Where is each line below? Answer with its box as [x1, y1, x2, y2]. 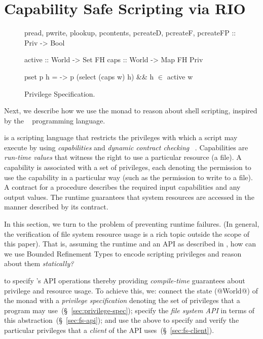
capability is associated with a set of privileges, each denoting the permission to [4, 162, 251, 173]
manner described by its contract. [4, 201, 108, 212]
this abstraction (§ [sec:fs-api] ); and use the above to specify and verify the [4, 315, 239, 325]
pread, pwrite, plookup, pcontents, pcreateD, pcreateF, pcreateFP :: [24, 27, 236, 38]
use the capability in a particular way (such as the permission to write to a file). [4, 172, 253, 182]
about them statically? [4, 258, 74, 269]
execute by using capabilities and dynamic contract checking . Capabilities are [4, 142, 248, 152]
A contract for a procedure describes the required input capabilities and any [4, 182, 241, 192]
